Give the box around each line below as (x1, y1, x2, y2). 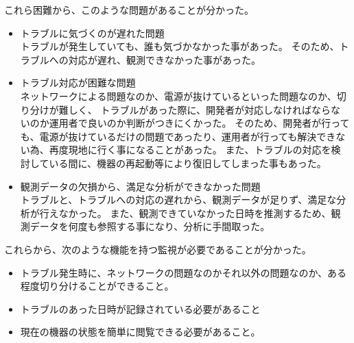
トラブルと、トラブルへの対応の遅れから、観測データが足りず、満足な (20, 192, 337, 207)
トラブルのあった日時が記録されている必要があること (20, 301, 261, 316)
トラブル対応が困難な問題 (20, 75, 136, 90)
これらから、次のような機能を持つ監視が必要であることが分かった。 (4, 242, 311, 256)
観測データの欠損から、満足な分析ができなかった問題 (20, 179, 261, 193)
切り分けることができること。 (39, 279, 174, 293)
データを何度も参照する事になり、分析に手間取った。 (29, 219, 270, 233)
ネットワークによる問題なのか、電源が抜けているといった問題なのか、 (20, 88, 337, 103)
